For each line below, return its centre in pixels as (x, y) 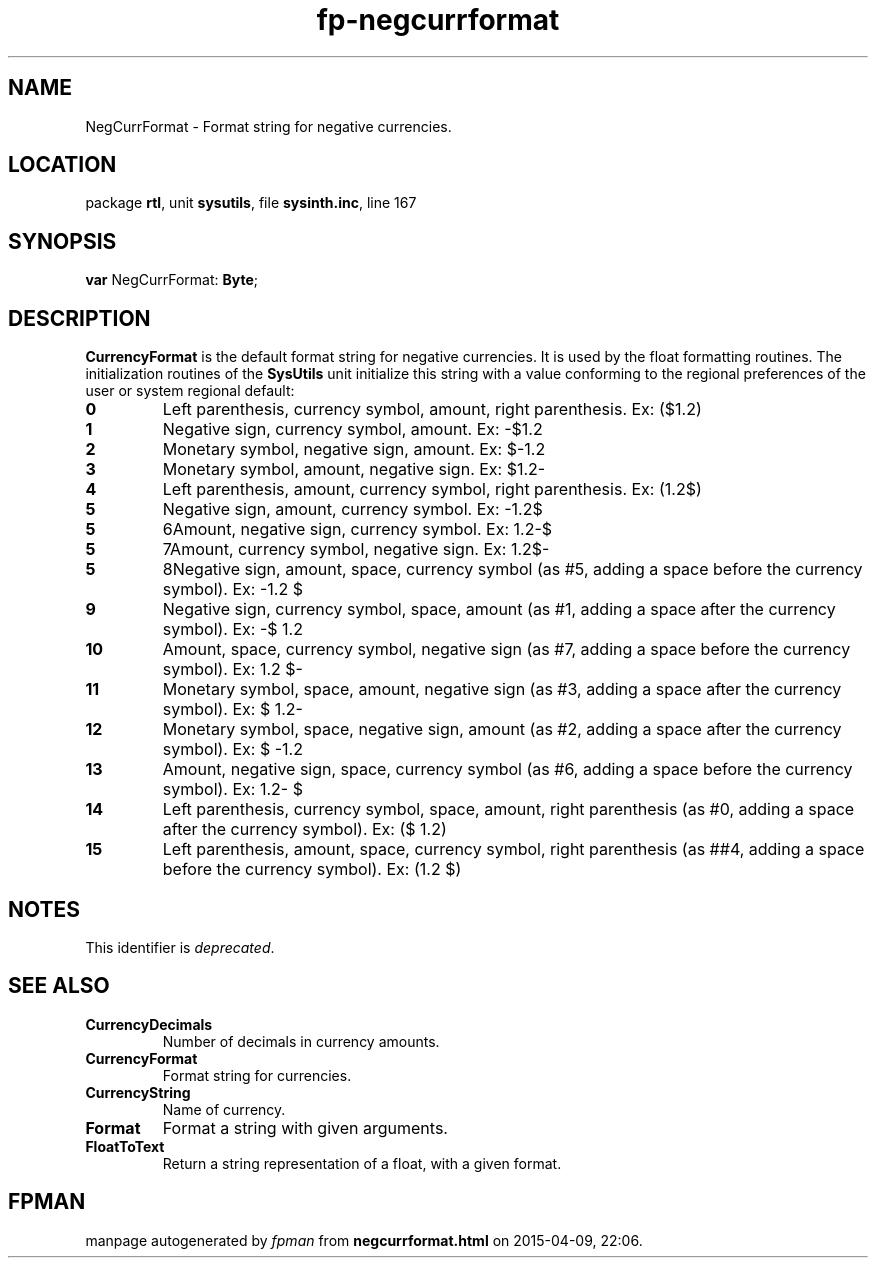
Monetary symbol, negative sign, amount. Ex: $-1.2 (354, 449)
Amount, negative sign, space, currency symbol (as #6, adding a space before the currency (507, 769)
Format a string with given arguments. (305, 1127)
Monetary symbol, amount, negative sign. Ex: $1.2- (354, 469)
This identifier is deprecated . (180, 947)
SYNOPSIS (62, 241)
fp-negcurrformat (438, 20)
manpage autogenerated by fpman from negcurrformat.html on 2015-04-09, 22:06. (364, 1240)
